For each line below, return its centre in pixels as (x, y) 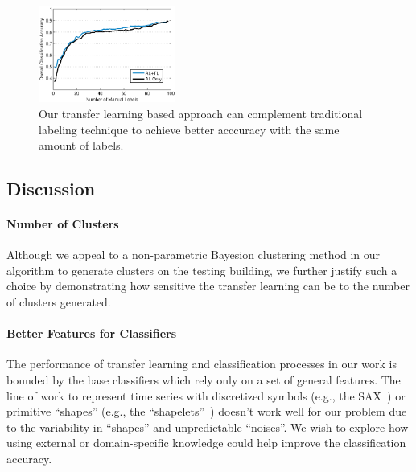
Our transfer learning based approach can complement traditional (201, 113)
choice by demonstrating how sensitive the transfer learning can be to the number (208, 286)
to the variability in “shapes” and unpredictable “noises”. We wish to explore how (208, 427)
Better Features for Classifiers (92, 333)
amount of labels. (81, 145)
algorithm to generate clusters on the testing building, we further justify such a (202, 270)
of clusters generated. (59, 302)
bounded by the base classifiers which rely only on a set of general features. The (204, 380)
